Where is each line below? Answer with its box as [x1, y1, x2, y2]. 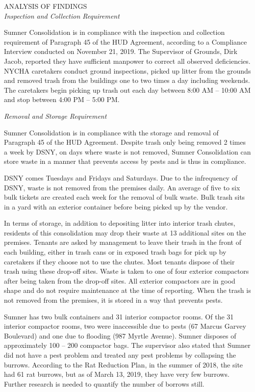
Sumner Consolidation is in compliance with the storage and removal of [4, 127, 219, 137]
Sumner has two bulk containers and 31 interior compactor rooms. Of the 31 [4, 311, 234, 321]
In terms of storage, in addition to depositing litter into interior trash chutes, [4, 218, 235, 228]
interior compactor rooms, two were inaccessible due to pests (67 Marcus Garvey [4, 321, 246, 331]
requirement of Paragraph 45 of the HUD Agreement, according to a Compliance [4, 36, 247, 47]
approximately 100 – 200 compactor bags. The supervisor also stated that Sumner [4, 340, 251, 350]
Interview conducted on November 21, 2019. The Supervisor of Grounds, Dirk [4, 46, 237, 56]
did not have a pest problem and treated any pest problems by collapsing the [4, 350, 236, 360]
